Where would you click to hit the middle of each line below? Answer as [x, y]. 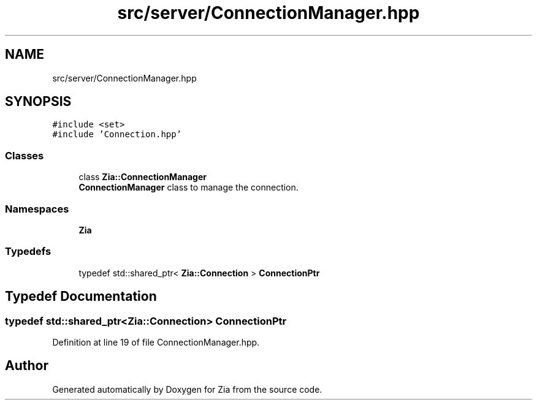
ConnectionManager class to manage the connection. [189, 187]
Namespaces [37, 209]
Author [27, 366]
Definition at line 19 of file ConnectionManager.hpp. [156, 342]
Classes [25, 155]
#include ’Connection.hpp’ [117, 134]
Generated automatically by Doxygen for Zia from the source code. [187, 389]
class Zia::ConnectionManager [143, 177]
